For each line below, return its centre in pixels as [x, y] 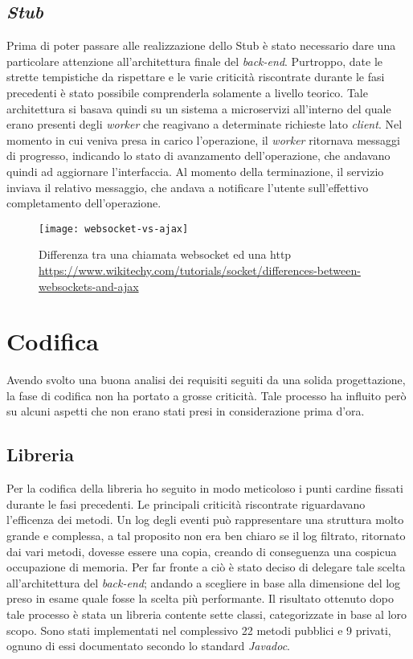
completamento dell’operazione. [84, 203]
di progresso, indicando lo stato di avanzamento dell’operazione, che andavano [198, 156]
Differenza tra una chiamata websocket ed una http [165, 254]
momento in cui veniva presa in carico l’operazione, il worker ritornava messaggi [203, 139]
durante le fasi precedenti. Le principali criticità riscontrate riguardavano [186, 503]
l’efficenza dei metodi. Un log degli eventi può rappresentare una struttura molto [205, 520]
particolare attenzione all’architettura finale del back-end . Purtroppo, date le [195, 61]
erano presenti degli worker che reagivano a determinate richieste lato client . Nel [204, 124]
